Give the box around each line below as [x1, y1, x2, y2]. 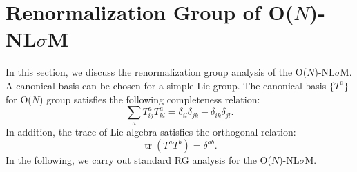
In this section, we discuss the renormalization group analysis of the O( [6, 65, 307, 79]
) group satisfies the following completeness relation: [39, 92, 260, 106]
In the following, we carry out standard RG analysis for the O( [6, 153, 271, 167]
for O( [6, 92, 32, 106]
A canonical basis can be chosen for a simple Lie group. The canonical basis [6, 78, 327, 92]
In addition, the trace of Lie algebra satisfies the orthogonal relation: [6, 125, 296, 139]
